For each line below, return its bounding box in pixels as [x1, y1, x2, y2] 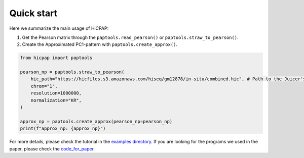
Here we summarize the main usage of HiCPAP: [9, 25, 109, 31]
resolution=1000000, [30, 90, 82, 96]
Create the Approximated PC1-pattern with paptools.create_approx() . [22, 41, 177, 47]
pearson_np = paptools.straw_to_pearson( [20, 69, 125, 75]
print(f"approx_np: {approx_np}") [20, 126, 106, 131]
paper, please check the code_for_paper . [9, 145, 95, 151]
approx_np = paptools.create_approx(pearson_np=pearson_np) [20, 119, 173, 124]
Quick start [9, 8, 58, 19]
